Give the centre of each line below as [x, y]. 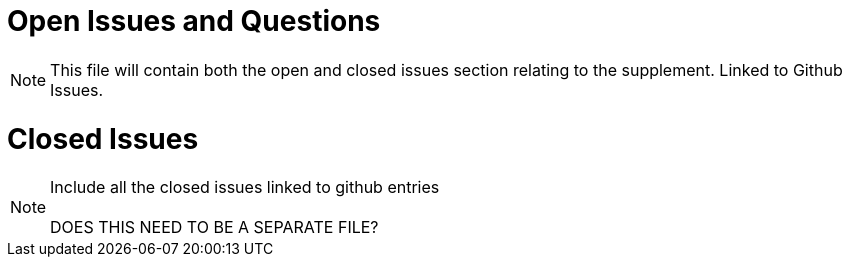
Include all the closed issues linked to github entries [245, 187]
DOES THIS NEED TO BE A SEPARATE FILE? [214, 227]
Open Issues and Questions [194, 21]
